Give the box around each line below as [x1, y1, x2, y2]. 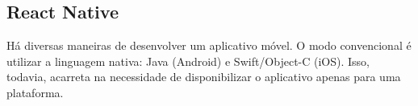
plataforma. [6, 84, 64, 100]
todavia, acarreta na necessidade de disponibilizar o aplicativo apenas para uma [6, 68, 401, 85]
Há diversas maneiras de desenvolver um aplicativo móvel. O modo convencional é [6, 37, 412, 54]
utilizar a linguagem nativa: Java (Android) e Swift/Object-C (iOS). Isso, [6, 52, 370, 69]
